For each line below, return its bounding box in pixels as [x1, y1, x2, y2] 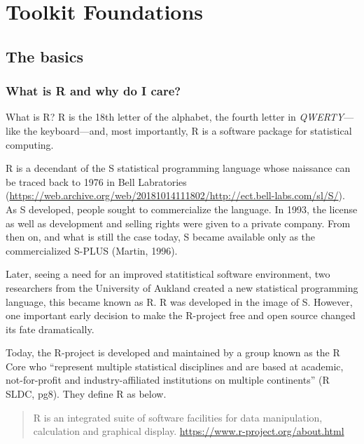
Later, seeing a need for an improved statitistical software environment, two [6, 267, 330, 281]
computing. [6, 137, 54, 152]
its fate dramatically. [6, 321, 94, 336]
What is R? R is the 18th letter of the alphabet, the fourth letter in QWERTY [6, 109, 344, 124]
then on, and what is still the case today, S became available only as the [6, 229, 316, 244]
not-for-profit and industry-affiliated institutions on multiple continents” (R [6, 372, 330, 387]
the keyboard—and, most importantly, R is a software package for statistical [23, 123, 352, 137]
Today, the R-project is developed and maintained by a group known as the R [6, 345, 340, 360]
